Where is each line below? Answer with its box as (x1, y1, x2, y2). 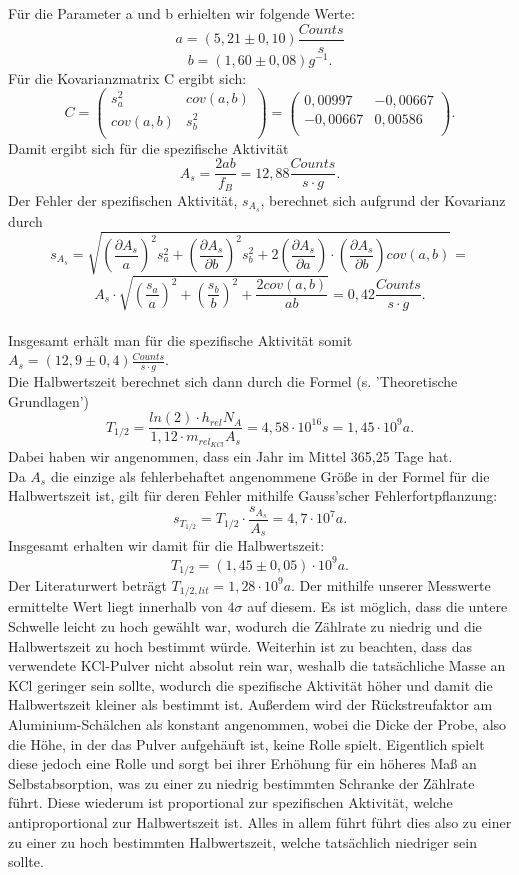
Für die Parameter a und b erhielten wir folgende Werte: (8, 3, 355, 23)
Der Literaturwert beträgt (8, 574, 167, 595)
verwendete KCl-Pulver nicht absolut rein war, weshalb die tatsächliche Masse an (8, 655, 506, 676)
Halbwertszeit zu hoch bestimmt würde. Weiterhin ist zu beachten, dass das (8, 635, 473, 656)
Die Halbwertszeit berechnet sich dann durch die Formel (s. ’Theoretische (8, 371, 458, 392)
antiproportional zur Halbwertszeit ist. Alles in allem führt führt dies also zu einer (8, 811, 512, 832)
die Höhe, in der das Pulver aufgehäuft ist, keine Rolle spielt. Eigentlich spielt (8, 733, 485, 754)
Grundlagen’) (8, 390, 90, 411)
